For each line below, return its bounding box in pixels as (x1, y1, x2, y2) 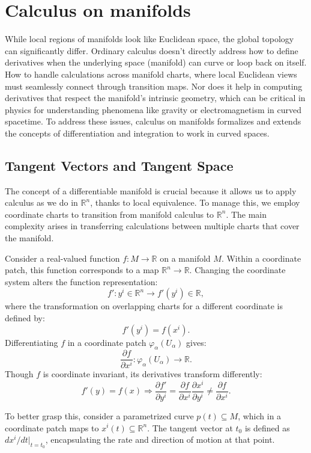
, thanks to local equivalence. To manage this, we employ (90, 196, 300, 209)
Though (5, 368, 34, 380)
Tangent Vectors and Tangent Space (5, 156, 234, 174)
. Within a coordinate (221, 251, 301, 264)
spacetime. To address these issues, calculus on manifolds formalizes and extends (5, 115, 301, 128)
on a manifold (160, 251, 211, 264)
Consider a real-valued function (5, 251, 120, 264)
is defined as (244, 421, 290, 434)
